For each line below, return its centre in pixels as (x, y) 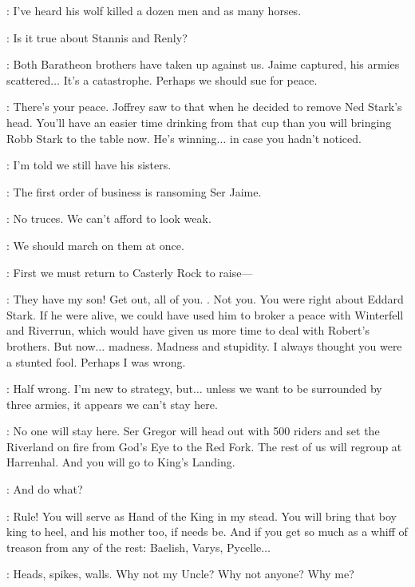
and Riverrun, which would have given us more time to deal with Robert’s (188, 330)
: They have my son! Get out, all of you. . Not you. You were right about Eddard (205, 299)
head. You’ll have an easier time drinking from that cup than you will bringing (199, 122)
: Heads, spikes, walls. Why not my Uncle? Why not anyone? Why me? (180, 574)
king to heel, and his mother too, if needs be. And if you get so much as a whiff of (207, 531)
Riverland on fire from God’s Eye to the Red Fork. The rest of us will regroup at (204, 446)
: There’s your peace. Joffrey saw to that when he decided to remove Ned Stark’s (204, 107)
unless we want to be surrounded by (294, 389)
